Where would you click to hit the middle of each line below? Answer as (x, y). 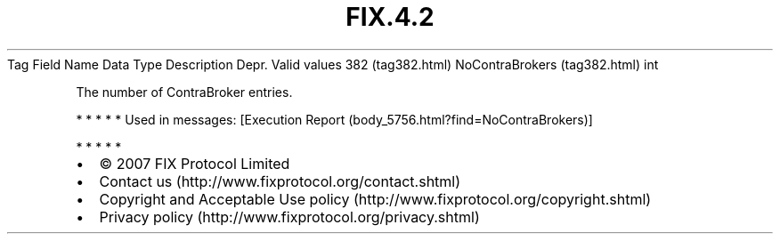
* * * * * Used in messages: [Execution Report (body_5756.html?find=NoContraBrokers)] (334, 119)
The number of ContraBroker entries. (184, 92)
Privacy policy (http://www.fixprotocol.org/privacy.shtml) (289, 217)
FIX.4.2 (390, 17)
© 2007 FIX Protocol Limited (195, 163)
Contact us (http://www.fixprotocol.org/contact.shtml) (280, 181)
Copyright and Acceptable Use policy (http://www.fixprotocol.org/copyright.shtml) (375, 199)
